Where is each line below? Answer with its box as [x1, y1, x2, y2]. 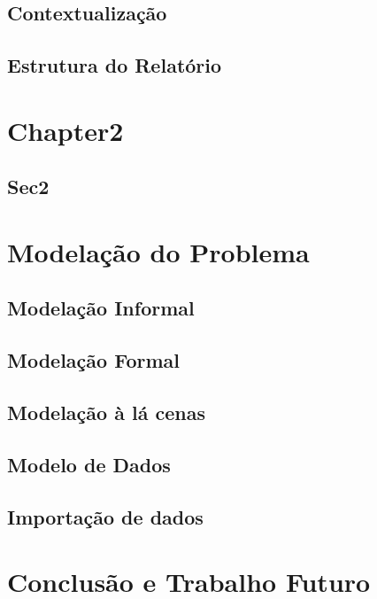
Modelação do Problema [7, 233, 310, 269]
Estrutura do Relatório [7, 51, 222, 79]
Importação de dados [7, 502, 204, 530]
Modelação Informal [7, 294, 195, 322]
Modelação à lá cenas [7, 399, 205, 426]
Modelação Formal [7, 346, 180, 374]
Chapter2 [7, 112, 124, 148]
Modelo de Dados [7, 450, 171, 478]
